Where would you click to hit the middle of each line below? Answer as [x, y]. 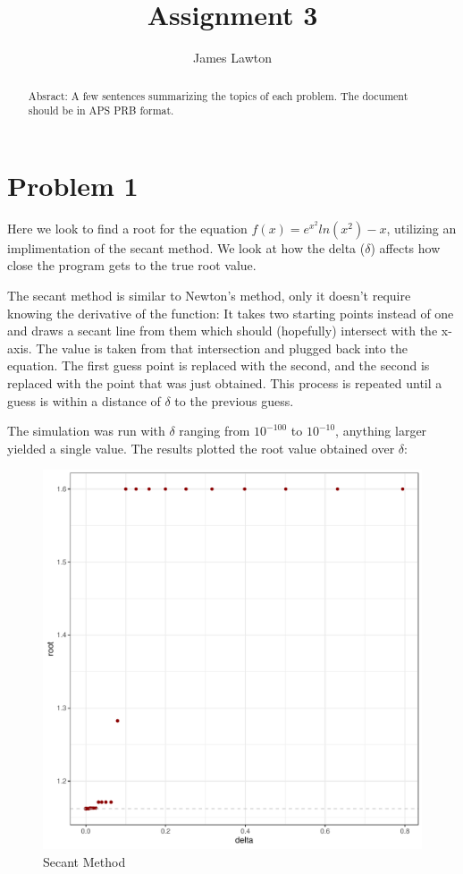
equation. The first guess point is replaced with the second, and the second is [219, 365]
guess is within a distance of [84, 400]
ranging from [215, 431]
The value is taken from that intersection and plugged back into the [222, 348]
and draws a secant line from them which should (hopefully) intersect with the [223, 331]
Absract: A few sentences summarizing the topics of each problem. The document [218, 95]
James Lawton [232, 58]
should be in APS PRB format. [101, 110]
